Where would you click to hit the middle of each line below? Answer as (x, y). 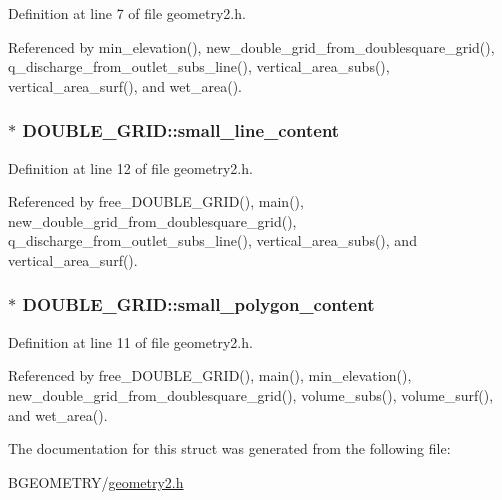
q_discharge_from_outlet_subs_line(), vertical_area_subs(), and (212, 240)
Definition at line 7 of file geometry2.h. (127, 13)
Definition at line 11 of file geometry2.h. (130, 341)
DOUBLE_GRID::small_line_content (181, 130)
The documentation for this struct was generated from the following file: (229, 448)
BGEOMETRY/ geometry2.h (96, 481)
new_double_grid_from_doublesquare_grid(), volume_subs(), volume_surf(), (251, 394)
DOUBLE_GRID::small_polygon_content (198, 304)
